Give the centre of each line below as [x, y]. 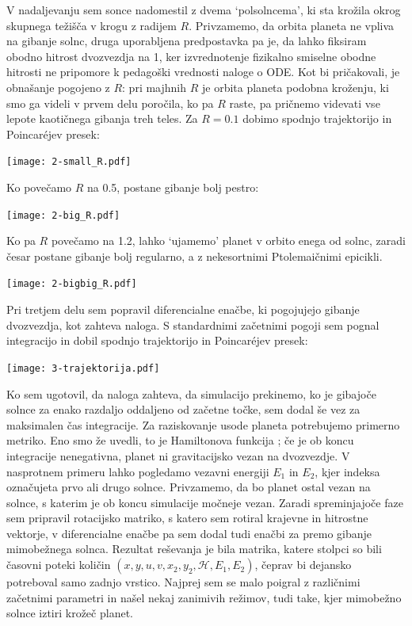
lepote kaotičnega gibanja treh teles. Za [102, 118]
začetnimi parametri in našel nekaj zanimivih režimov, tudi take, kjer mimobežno [204, 597]
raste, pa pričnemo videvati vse [305, 103]
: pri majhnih [154, 87]
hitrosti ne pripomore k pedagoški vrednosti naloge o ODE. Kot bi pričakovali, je [203, 72]
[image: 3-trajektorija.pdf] [83, 368]
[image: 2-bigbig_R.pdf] [72, 284]
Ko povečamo [39, 187]
